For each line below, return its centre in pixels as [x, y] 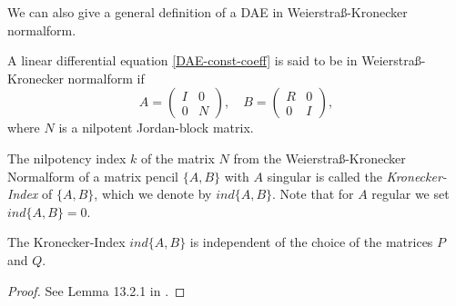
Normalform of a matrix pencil [93, 176]
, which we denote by [153, 194]
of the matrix [177, 158]
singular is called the [324, 176]
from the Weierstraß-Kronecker [319, 158]
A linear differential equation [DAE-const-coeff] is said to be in [182, 60]
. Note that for [313, 194]
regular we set [410, 194]
